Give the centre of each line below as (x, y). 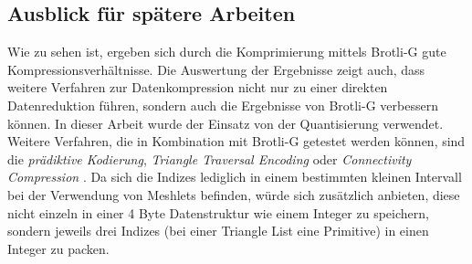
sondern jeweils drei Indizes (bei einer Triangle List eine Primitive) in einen (218, 231)
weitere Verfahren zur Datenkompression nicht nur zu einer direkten (198, 87)
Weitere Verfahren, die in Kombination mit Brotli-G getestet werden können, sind (236, 141)
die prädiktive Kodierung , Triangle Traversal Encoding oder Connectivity (210, 158)
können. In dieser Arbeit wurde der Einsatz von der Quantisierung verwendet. (226, 123)
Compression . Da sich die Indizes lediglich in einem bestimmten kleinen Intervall (235, 177)
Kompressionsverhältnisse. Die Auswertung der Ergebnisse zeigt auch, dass (216, 69)
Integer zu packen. (58, 248)
